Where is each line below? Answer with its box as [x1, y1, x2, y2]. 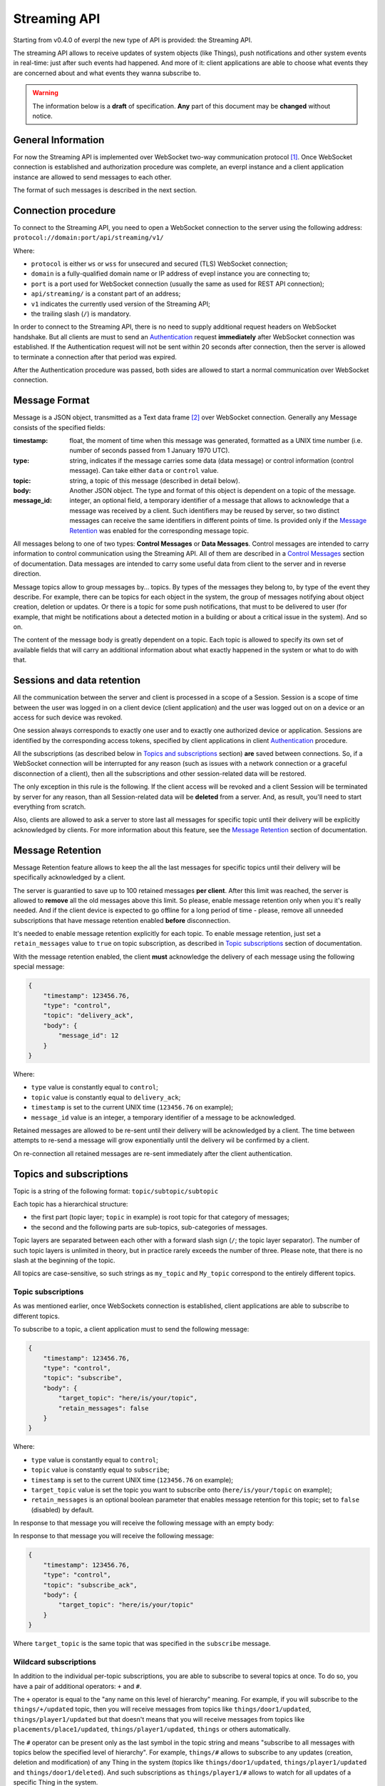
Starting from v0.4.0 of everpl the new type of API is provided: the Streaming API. [13, 36, 252, 44]
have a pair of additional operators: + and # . [13, 1682, 142, 1690]
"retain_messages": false [58, 1404, 149, 1412]
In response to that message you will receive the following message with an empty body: [13, 1519, 274, 1527]
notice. [32, 111, 53, 120]
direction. [13, 569, 41, 578]
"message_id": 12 [58, 1032, 119, 1039]
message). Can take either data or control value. [69, 467, 219, 475]
